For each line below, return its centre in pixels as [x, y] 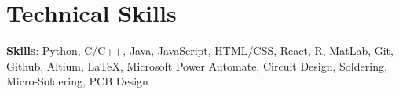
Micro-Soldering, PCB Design [77, 81]
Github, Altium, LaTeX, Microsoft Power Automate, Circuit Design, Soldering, [197, 65]
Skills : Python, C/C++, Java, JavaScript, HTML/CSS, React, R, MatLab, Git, [200, 51]
